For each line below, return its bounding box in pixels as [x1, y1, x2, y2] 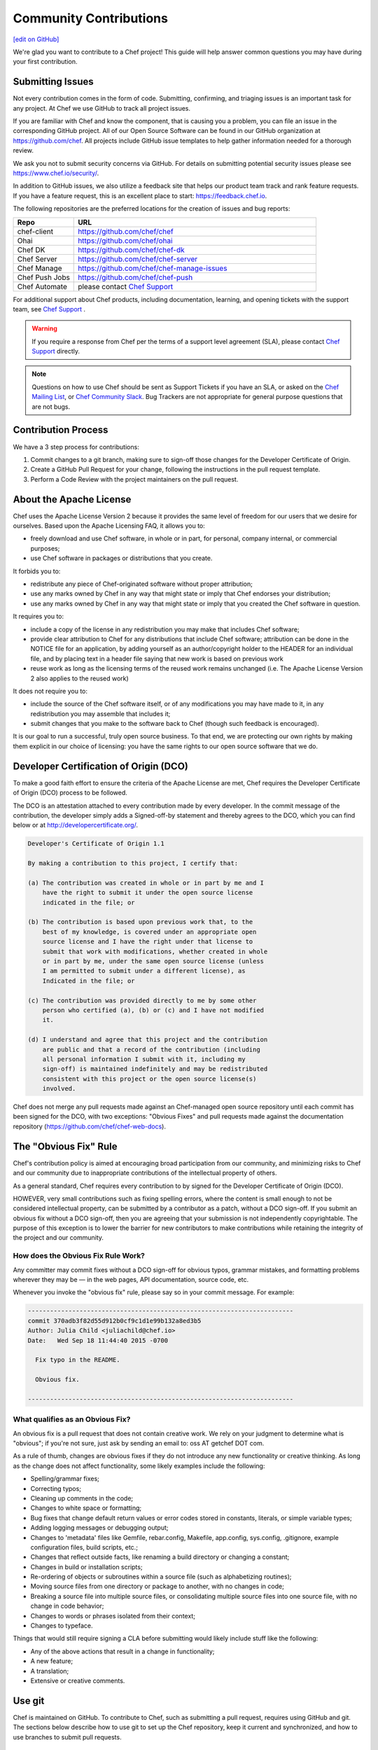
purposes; [30, 544, 60, 552]
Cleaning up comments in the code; [30, 1494, 134, 1502]
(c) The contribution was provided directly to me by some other [27, 996, 257, 1004]
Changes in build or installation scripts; [30, 1562, 143, 1571]
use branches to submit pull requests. [13, 1732, 122, 1741]
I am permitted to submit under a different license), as [42, 967, 246, 975]
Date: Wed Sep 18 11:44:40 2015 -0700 [27, 1336, 168, 1344]
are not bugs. [31, 402, 71, 411]
